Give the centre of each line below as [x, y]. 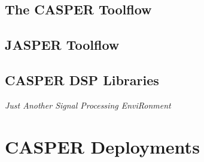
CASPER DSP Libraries [82, 79]
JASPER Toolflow [62, 45]
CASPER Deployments [102, 146]
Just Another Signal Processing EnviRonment [88, 105]
